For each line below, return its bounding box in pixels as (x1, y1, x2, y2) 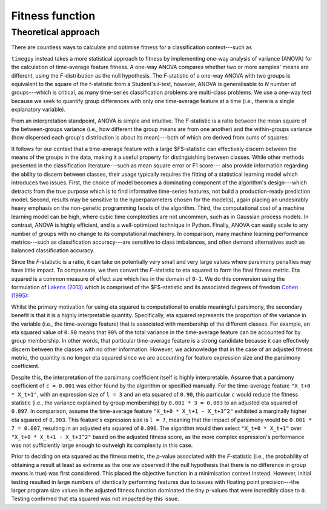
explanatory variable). (11, 106, 66, 113)
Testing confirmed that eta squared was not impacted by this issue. (11, 495, 180, 503)
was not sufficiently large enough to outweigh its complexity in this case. (11, 441, 193, 449)
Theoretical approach (11, 27, 100, 38)
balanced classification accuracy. (11, 247, 95, 254)
